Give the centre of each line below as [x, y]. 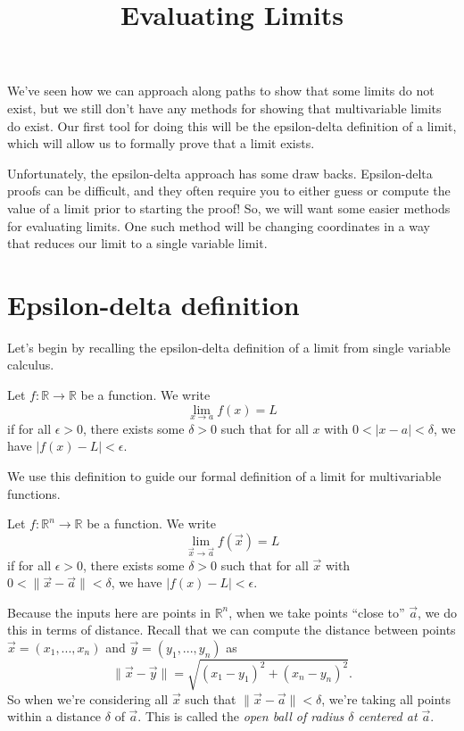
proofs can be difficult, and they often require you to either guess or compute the [229, 191]
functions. [34, 493]
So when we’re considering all [88, 698]
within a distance [54, 716]
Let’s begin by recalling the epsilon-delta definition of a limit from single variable [229, 347]
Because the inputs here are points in [109, 612]
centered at [388, 716]
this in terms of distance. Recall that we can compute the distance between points [232, 630]
